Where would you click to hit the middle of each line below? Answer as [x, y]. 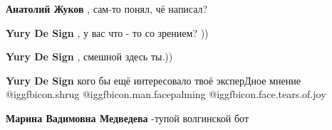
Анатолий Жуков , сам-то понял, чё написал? [107, 9]
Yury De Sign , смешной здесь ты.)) [89, 56]
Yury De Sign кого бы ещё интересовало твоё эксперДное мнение [153, 80]
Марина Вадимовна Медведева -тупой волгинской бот [128, 118]
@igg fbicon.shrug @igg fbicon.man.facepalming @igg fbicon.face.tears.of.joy [166, 94]
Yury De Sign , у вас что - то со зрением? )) [107, 32]
